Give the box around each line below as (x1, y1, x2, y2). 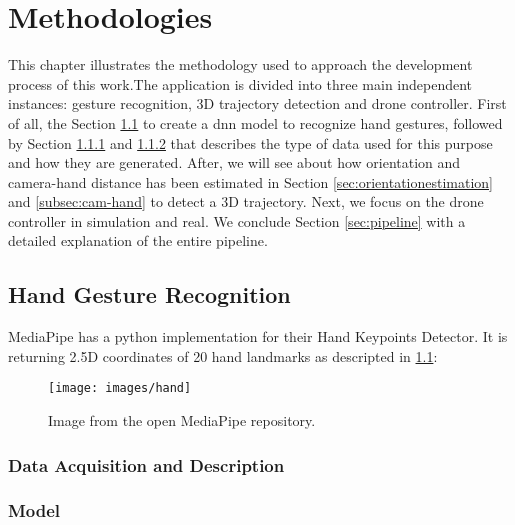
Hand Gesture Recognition (8, 279, 291, 310)
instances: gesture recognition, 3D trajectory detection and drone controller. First (8, 93, 507, 114)
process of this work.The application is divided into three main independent (8, 73, 473, 94)
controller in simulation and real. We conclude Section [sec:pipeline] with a (8, 210, 466, 231)
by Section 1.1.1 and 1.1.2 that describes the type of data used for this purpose (8, 132, 493, 153)
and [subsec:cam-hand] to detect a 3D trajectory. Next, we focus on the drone (8, 191, 484, 212)
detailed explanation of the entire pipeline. (8, 230, 268, 251)
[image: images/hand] (48, 381, 192, 396)
